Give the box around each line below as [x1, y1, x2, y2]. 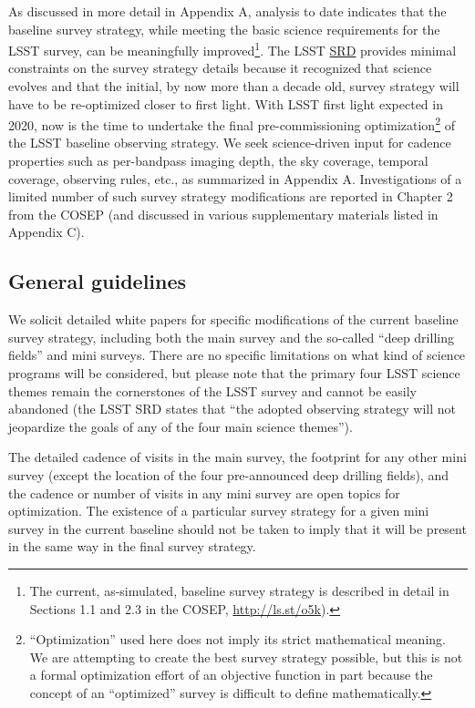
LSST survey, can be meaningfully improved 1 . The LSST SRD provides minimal [8, 38, 457, 59]
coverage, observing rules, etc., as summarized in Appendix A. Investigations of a [8, 169, 462, 188]
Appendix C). [8, 222, 85, 241]
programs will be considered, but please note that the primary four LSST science [8, 364, 460, 383]
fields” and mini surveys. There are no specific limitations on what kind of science [8, 345, 466, 364]
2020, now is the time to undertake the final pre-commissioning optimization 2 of [8, 113, 455, 134]
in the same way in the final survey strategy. [8, 537, 256, 556]
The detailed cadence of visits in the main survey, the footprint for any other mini [8, 447, 467, 467]
